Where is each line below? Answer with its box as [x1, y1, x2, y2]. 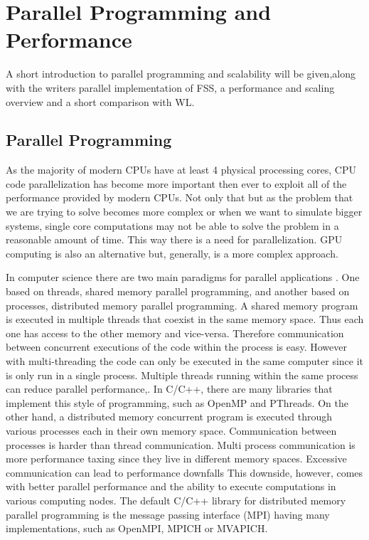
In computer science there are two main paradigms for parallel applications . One [6, 270, 360, 285]
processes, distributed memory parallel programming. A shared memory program [6, 297, 358, 312]
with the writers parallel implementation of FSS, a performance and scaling [6, 80, 335, 95]
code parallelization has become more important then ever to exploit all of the [6, 176, 347, 191]
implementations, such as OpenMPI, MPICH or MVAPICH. [6, 521, 268, 536]
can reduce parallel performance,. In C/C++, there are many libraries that [6, 381, 333, 396]
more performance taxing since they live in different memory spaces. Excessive [6, 451, 347, 466]
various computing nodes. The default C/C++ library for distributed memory [6, 492, 346, 507]
